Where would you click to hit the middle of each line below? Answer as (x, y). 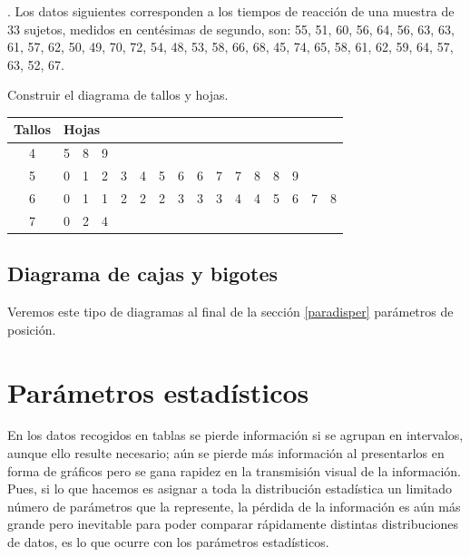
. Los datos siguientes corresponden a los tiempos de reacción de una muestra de (231, 11)
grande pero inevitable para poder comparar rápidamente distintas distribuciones (233, 524)
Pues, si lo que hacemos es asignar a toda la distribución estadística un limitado (230, 489)
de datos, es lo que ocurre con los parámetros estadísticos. (168, 542)
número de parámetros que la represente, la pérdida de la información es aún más (234, 506)
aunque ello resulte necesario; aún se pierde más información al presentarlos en (226, 453)
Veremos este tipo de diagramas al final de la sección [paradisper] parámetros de (230, 312)
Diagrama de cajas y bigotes (143, 274)
